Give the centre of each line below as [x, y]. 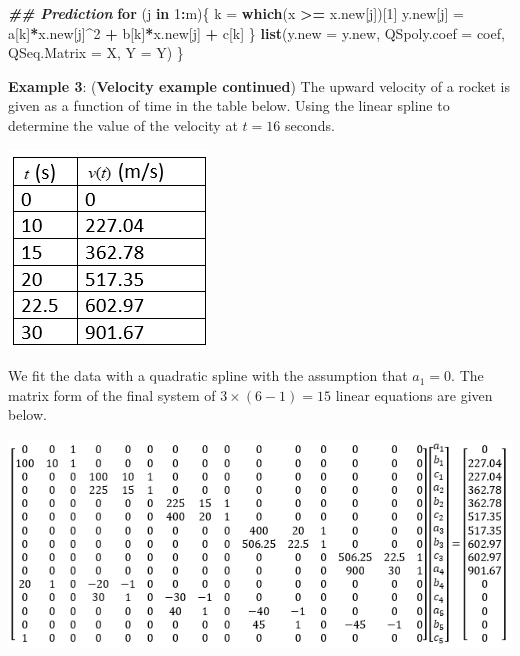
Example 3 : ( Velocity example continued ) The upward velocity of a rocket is [259, 85]
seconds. [309, 124]
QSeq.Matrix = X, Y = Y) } [96, 52]
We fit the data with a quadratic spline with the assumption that [208, 375]
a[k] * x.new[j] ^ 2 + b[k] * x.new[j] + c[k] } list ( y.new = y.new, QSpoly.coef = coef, [256, 32]
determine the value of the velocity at [123, 124]
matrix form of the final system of [112, 394]
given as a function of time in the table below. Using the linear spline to [229, 105]
